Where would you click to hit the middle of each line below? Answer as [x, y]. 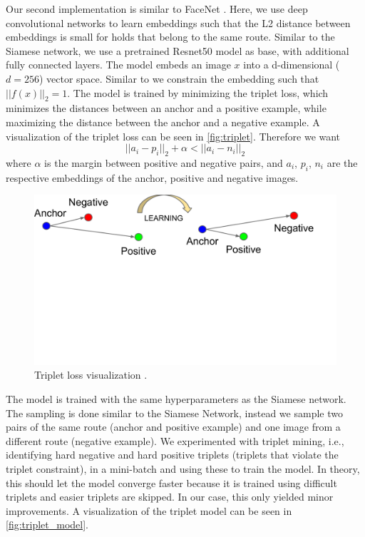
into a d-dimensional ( [292, 65]
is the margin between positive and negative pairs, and [164, 162]
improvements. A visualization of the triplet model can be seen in [149, 510]
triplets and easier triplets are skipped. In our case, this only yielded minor [170, 497]
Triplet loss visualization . [91, 375]
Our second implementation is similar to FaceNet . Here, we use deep [157, 9]
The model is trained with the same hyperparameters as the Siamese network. [176, 399]
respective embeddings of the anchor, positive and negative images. [152, 177]
